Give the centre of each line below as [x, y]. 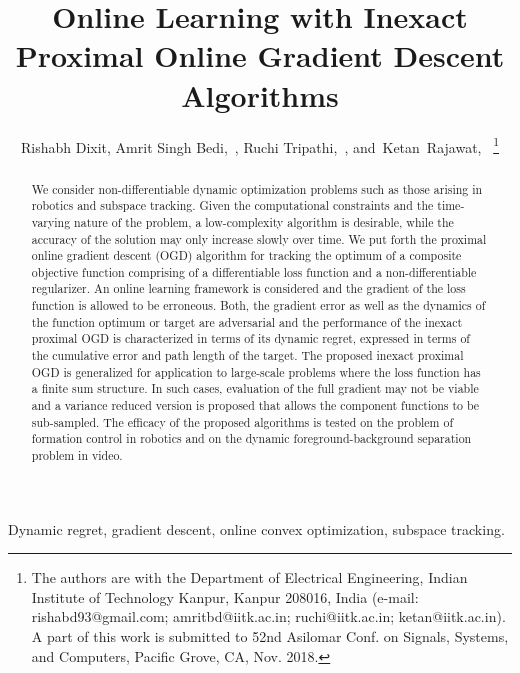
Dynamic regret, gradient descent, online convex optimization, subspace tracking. [256, 528]
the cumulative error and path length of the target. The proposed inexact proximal [247, 355]
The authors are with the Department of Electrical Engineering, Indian [249, 577]
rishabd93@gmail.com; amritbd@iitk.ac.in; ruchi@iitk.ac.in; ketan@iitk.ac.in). [268, 616]
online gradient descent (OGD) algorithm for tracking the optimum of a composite [246, 255]
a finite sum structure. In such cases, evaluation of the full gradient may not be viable [255, 388]
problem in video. [77, 455]
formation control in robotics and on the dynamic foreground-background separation [251, 438]
